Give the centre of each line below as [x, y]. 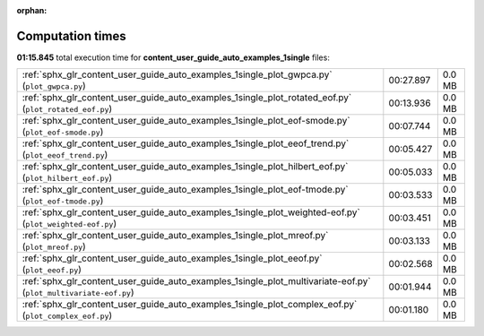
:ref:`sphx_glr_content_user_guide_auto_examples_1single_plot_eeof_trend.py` [186, 143]
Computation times [71, 36]
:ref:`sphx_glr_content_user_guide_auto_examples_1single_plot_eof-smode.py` [186, 121]
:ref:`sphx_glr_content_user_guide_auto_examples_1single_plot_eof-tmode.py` [185, 190]
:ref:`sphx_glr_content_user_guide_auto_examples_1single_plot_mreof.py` [175, 236]
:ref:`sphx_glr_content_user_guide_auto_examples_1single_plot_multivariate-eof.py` [196, 281]
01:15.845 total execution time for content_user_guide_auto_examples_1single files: [173, 57]
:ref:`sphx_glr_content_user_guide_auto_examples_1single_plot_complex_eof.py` [190, 305]
